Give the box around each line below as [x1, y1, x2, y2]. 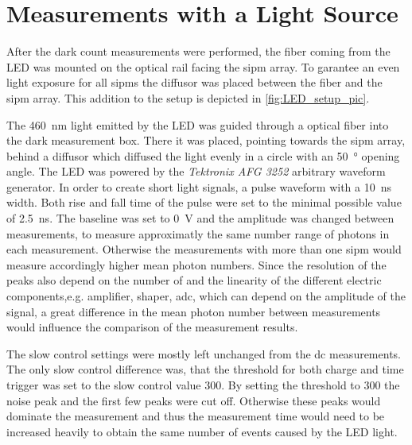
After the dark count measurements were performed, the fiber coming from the [6, 43, 391, 60]
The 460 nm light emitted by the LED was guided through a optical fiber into [6, 116, 389, 133]
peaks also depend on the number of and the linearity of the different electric [6, 272, 382, 288]
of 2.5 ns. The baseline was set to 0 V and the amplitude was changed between [6, 210, 395, 226]
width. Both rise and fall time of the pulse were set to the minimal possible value [6, 194, 402, 211]
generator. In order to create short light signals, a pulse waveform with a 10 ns [6, 178, 392, 195]
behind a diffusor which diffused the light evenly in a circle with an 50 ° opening [6, 147, 400, 164]
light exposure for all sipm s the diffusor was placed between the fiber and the [6, 74, 383, 91]
